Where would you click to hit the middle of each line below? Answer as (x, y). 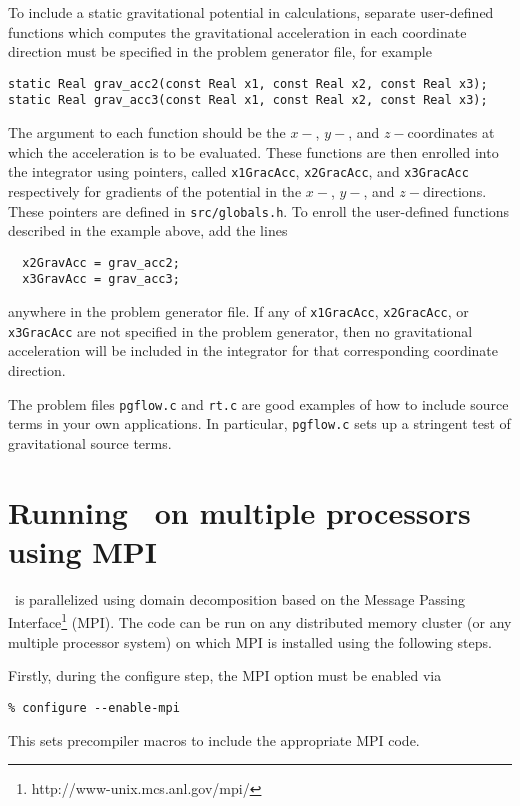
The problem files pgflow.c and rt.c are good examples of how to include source (258, 403)
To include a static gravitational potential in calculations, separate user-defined (251, 12)
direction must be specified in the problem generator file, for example (220, 51)
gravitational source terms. (90, 442)
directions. (454, 190)
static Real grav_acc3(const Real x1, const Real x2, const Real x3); (248, 100)
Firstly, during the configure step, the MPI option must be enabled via (225, 675)
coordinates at (451, 132)
